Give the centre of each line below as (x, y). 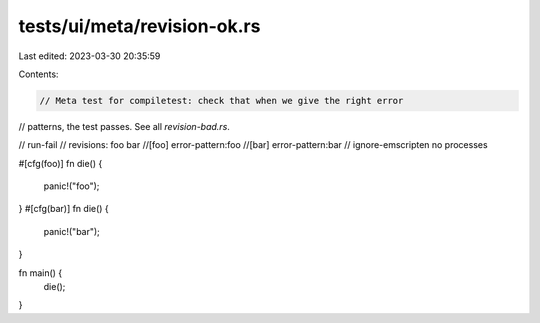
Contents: (38, 74)
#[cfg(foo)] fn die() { (60, 163)
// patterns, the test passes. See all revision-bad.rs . (124, 126)
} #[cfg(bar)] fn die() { (63, 209)
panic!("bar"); (71, 231)
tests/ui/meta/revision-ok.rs (139, 26)
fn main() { (40, 272)
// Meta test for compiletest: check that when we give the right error (221, 100)
